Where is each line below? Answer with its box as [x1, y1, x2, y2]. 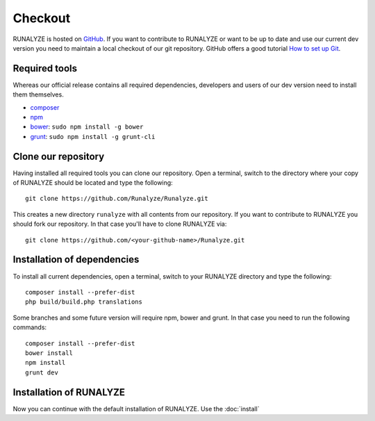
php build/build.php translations [25, 298, 142, 306]
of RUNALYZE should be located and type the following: [12, 179, 173, 187]
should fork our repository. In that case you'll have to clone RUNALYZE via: [12, 220, 227, 229]
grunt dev [25, 368, 58, 377]
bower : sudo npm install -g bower [30, 122, 144, 131]
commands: [12, 323, 47, 331]
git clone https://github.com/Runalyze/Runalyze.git [25, 195, 208, 203]
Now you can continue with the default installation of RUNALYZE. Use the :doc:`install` [12, 404, 260, 413]
